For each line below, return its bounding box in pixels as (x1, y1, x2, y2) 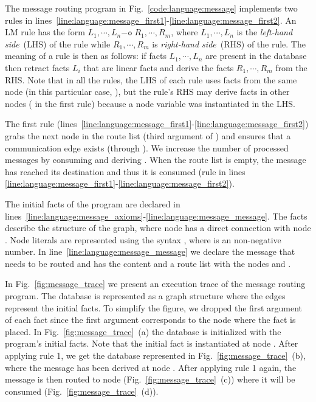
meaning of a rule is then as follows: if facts (5, 49, 167, 62)
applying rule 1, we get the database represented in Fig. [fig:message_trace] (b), (5, 349, 306, 362)
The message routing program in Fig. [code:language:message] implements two (5, 2, 298, 14)
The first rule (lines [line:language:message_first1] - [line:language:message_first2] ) (5, 117, 309, 130)
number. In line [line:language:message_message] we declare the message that (5, 245, 295, 258)
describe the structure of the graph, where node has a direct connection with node (5, 221, 311, 234)
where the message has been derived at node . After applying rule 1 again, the (5, 361, 297, 373)
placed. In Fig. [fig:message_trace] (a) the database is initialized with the (5, 325, 281, 338)
